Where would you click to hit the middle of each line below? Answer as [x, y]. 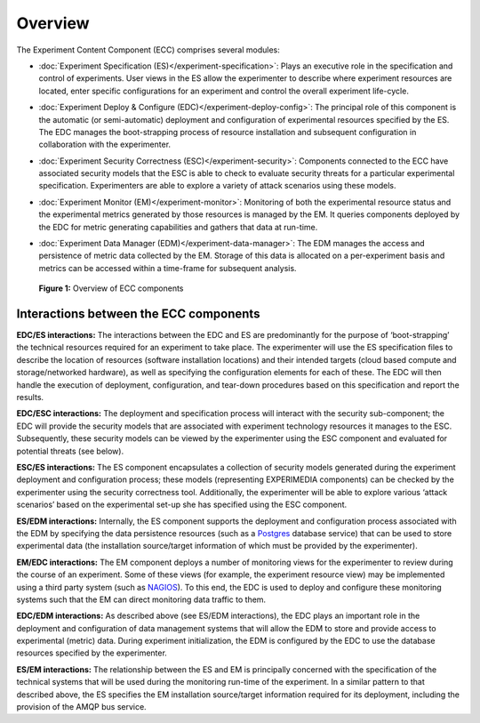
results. [30, 398]
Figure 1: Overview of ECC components [111, 288]
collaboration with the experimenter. [105, 145]
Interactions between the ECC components [138, 314]
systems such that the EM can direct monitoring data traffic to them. [141, 599]
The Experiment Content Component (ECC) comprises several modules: [148, 50]
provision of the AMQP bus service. [81, 707]
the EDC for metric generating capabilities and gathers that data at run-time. [178, 227]
